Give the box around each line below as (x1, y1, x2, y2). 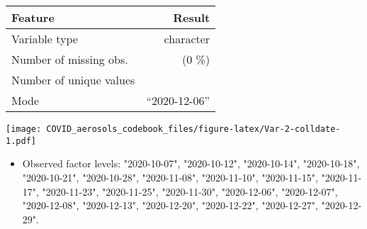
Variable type (11, 30, 78, 47)
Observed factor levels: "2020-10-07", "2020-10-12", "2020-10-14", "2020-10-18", (22, 156, 360, 171)
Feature (11, 9, 55, 26)
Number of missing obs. (11, 51, 128, 67)
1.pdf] (6, 135, 36, 146)
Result (173, 9, 210, 26)
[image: (6, 124, 42, 134)
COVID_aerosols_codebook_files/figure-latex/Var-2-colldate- (46, 124, 341, 134)
